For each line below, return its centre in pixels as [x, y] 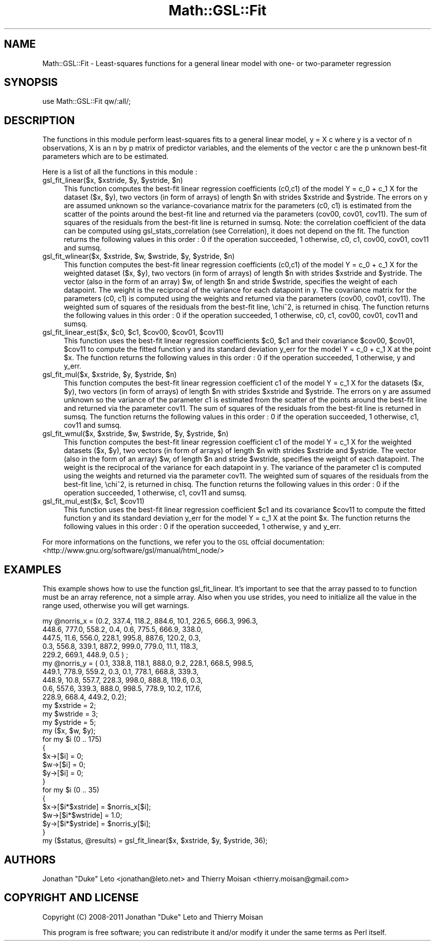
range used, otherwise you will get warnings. [116, 606]
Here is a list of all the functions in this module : [120, 172]
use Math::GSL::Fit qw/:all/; [87, 101]
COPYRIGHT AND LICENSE [72, 898]
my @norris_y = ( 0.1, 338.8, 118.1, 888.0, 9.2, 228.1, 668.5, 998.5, [148, 663]
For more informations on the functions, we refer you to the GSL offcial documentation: [183, 542]
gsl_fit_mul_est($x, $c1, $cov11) [93, 501]
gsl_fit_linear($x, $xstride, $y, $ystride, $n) [113, 180]
